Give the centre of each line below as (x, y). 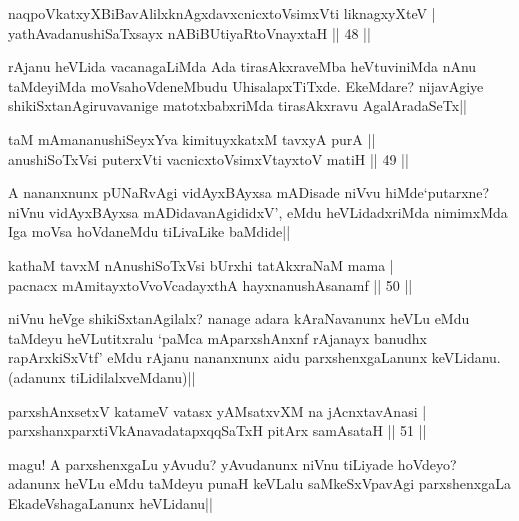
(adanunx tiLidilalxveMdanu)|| (102, 376)
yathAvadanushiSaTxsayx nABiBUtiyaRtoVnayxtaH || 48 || (189, 32)
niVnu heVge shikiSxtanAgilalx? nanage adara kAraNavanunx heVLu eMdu (239, 318)
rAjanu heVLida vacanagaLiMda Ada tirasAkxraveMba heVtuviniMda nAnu (242, 66)
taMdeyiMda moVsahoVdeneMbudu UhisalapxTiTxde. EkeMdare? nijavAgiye (246, 85)
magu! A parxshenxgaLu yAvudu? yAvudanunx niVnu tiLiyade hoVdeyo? (232, 463)
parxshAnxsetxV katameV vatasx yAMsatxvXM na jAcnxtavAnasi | (217, 410)
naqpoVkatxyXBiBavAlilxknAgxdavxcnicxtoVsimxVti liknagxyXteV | (222, 13)
